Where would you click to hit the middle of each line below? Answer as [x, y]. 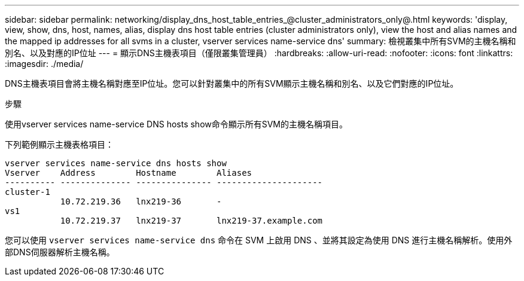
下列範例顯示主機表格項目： [59, 144]
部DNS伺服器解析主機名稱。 [60, 252]
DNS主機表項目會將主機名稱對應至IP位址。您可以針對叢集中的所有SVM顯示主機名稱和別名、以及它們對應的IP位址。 [232, 83]
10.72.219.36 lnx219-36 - [141, 201]
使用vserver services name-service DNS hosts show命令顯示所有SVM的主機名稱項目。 [176, 124]
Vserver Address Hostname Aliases [129, 173]
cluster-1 [28, 192]
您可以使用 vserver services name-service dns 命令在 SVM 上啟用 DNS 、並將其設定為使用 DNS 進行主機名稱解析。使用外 [259, 240]
